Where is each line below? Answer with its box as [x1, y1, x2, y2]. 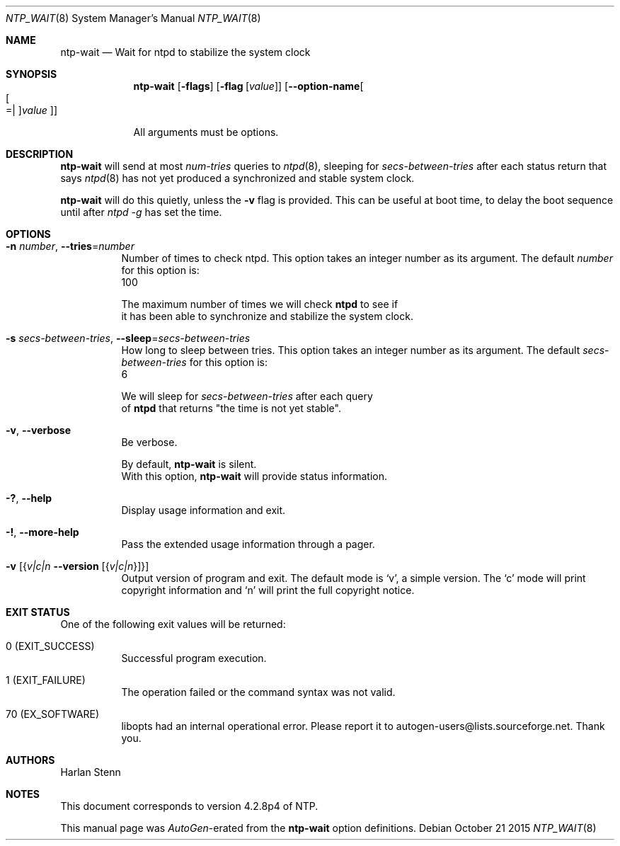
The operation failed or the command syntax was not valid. [121, 686, 396, 698]
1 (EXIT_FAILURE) [6, 674, 86, 686]
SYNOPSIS [6, 68, 57, 80]
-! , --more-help [6, 526, 79, 538]
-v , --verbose [6, 424, 71, 436]
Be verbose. [121, 436, 178, 448]
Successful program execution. [121, 652, 267, 664]
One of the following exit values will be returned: [60, 618, 286, 630]
